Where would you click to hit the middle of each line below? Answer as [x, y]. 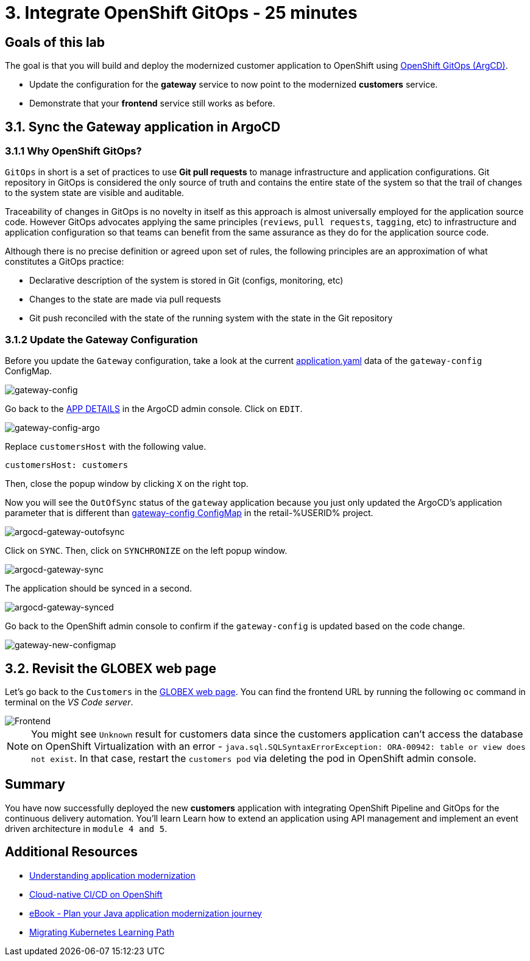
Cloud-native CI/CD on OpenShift [96, 894]
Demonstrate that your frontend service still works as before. [152, 103]
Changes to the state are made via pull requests [125, 299]
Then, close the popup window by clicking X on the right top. [127, 484]
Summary [35, 785]
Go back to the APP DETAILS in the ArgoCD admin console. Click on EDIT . [154, 409]
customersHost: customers [67, 465]
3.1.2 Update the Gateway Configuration [101, 339]
